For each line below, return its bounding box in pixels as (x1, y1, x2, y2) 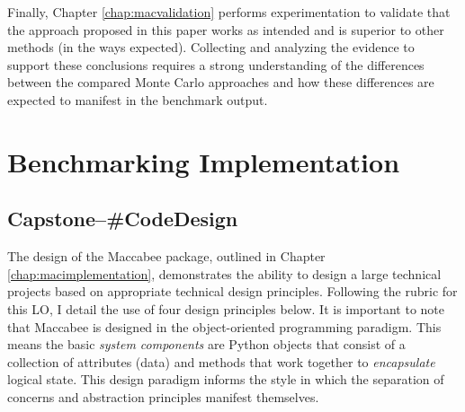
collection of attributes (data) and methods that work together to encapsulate (7, 352, 435, 371)
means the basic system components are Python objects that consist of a (7, 335, 406, 354)
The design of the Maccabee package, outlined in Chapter (7, 247, 326, 266)
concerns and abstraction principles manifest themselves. (7, 387, 319, 406)
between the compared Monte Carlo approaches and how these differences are (7, 73, 434, 92)
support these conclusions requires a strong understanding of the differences (7, 55, 425, 74)
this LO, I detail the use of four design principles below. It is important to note (7, 299, 445, 318)
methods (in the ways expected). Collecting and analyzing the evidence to (7, 38, 415, 57)
